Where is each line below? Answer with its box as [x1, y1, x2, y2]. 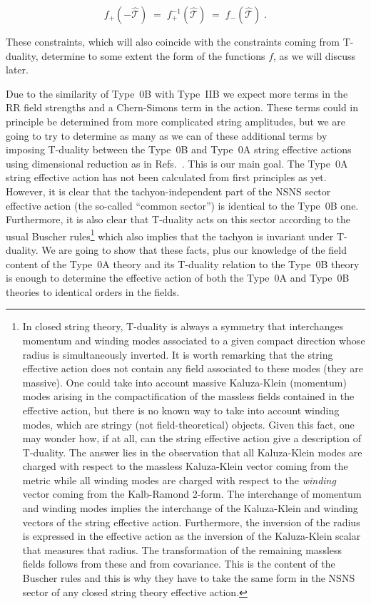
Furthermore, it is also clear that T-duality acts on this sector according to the [6, 212, 351, 227]
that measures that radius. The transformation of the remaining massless [22, 542, 342, 557]
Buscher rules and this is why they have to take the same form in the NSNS [22, 570, 355, 585]
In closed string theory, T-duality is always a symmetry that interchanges [22, 319, 344, 334]
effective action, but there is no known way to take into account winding [22, 402, 340, 417]
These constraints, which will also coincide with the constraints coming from [6, 34, 340, 48]
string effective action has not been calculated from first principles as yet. [6, 170, 327, 185]
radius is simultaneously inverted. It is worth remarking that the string [22, 347, 333, 362]
